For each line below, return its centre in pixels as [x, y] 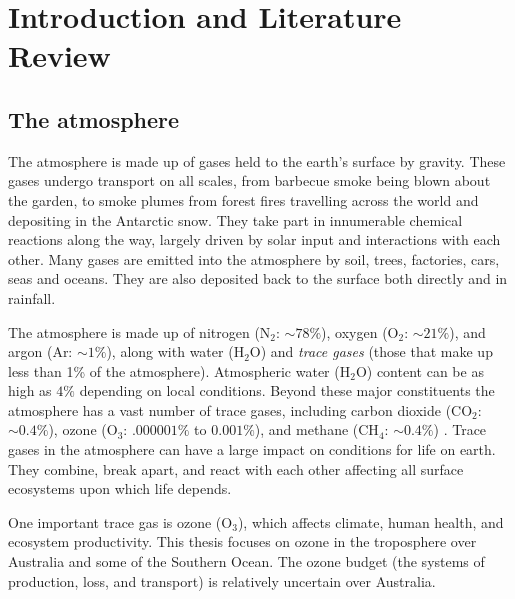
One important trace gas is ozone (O [120, 521]
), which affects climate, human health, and [370, 521]
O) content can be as [419, 370]
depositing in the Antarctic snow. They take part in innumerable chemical [235, 219]
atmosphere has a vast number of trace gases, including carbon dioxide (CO [240, 409]
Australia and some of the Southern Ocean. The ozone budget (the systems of [246, 561]
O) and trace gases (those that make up [371, 351]
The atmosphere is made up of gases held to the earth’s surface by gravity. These [257, 160]
